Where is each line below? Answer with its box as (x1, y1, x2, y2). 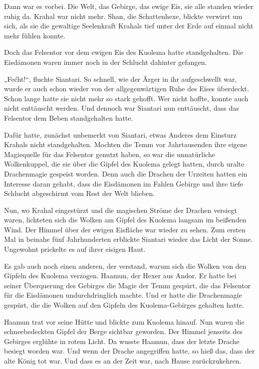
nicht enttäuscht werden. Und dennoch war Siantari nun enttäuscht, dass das (4, 103, 239, 113)
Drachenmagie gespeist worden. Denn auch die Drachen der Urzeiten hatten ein (4, 168, 248, 179)
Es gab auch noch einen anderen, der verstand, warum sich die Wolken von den (4, 260, 247, 271)
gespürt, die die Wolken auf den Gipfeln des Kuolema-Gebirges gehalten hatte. (4, 300, 245, 310)
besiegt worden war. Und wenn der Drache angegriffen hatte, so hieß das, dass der (4, 346, 255, 356)
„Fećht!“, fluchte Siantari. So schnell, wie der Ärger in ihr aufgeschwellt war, (4, 73, 237, 84)
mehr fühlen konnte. (4, 30, 65, 40)
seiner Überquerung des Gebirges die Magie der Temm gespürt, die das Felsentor (4, 280, 251, 290)
